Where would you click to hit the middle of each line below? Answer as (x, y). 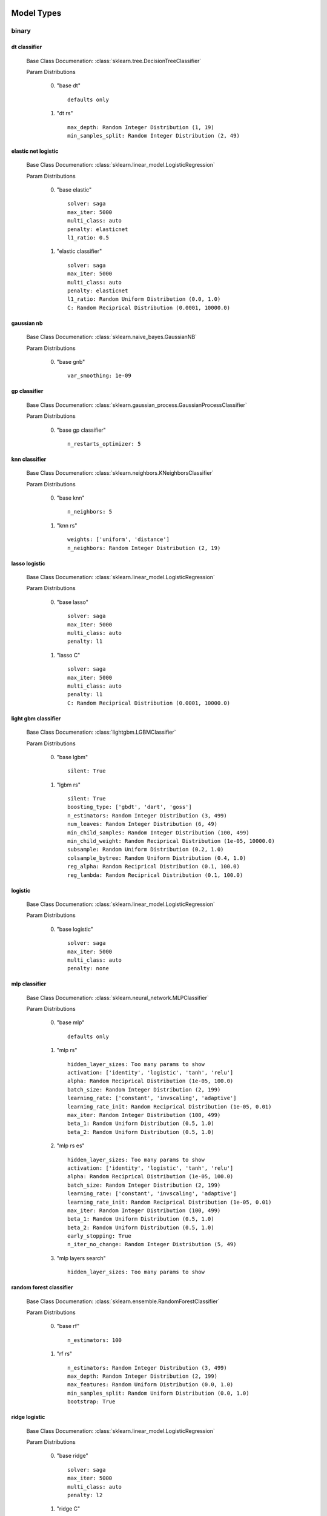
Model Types (36, 13)
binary (21, 31)
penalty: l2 (85, 1495)
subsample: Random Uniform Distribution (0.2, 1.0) (146, 850)
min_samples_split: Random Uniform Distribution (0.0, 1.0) (158, 1393)
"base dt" (69, 86)
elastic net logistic (35, 151)
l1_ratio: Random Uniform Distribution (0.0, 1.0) (144, 299)
